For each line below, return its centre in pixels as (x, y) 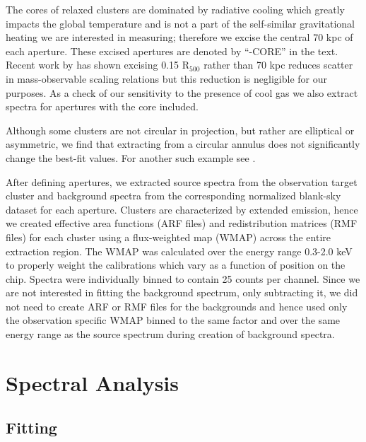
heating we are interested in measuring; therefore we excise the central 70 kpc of (179, 37)
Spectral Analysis (93, 382)
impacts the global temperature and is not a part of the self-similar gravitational (181, 23)
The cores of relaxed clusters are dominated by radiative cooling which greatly (175, 9)
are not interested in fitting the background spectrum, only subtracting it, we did (182, 292)
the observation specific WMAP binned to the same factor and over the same (173, 320)
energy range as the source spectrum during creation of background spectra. (170, 334)
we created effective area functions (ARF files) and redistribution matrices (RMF (182, 223)
